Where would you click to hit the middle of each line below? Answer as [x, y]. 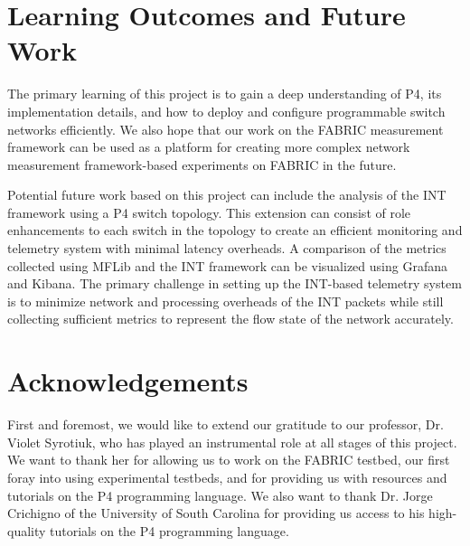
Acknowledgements [128, 381]
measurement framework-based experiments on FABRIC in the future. [202, 164]
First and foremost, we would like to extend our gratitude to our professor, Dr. [226, 424]
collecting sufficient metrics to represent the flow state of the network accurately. [230, 319]
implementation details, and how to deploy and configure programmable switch [226, 111]
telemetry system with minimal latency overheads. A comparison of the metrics [227, 248]
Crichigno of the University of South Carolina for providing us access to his [216, 513]
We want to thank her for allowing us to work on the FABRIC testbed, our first [229, 460]
